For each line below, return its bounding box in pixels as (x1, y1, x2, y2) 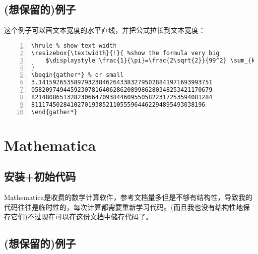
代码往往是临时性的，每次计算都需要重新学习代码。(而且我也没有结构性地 (4, 201, 243, 212)
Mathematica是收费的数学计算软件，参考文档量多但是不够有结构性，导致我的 (4, 192, 253, 202)
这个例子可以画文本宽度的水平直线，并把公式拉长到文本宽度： (4, 25, 205, 35)
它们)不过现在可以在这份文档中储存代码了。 (10, 211, 153, 222)
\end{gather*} (31, 108, 78, 116)
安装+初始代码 (4, 169, 76, 184)
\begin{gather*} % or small (31, 71, 124, 79)
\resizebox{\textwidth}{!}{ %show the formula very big (31, 49, 220, 57)
